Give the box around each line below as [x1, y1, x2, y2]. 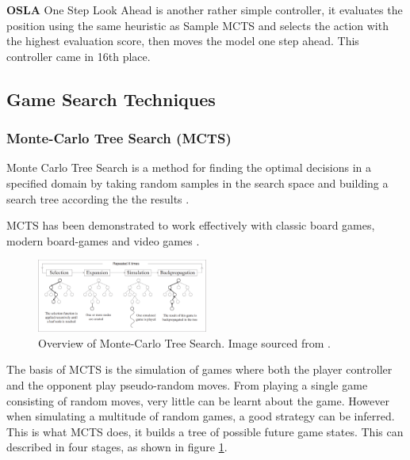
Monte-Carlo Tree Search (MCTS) [6, 128, 232, 148]
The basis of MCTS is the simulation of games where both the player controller [6, 361, 393, 378]
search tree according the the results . [6, 190, 190, 207]
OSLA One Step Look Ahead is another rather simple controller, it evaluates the [6, 2, 403, 17]
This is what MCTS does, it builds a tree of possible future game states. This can [6, 423, 404, 439]
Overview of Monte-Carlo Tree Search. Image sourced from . [38, 334, 331, 351]
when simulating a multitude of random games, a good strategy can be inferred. [6, 408, 395, 424]
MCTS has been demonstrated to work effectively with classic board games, [6, 217, 375, 234]
